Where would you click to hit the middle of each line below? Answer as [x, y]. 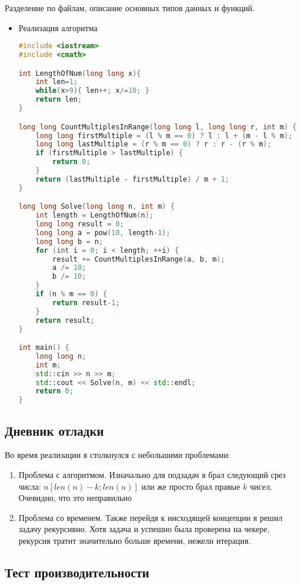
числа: [30, 486]
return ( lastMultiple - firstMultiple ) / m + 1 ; [132, 179]
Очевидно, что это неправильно [75, 498]
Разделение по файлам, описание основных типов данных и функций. [130, 8]
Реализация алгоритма [58, 27]
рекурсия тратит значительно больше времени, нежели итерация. [135, 540]
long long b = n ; [69, 241]
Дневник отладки [54, 430]
